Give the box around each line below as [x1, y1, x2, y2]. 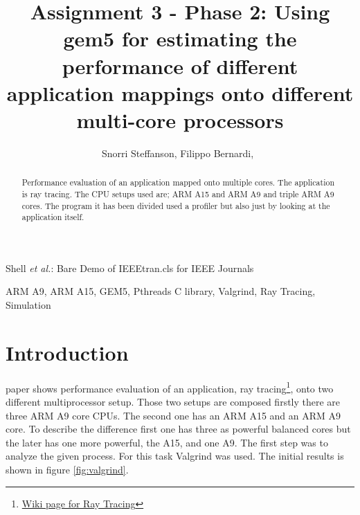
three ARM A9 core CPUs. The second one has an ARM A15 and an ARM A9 [6, 408, 341, 422]
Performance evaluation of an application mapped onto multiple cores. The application [21, 177, 335, 188]
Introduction [6, 338, 129, 366]
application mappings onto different [6, 78, 354, 107]
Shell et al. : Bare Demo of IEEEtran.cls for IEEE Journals [6, 260, 254, 275]
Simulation [6, 298, 51, 312]
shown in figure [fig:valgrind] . [6, 462, 129, 477]
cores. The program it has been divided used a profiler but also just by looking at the [21, 199, 330, 211]
